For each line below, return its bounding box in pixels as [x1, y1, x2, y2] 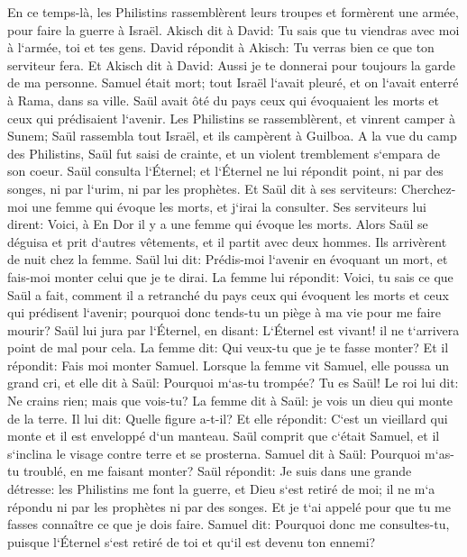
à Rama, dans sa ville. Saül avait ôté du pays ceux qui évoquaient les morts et [7, 90, 439, 109]
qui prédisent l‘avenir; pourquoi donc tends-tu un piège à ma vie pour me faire [7, 303, 442, 322]
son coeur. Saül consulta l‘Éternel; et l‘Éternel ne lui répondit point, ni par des [7, 161, 444, 180]
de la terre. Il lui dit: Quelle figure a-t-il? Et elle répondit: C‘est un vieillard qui [7, 408, 448, 427]
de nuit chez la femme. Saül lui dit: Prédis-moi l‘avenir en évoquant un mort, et [7, 250, 448, 269]
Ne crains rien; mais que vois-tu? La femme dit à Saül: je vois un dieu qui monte [7, 391, 453, 410]
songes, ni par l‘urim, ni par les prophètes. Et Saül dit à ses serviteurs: [7, 178, 398, 197]
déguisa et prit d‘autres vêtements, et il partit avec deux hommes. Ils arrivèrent [7, 232, 447, 251]
